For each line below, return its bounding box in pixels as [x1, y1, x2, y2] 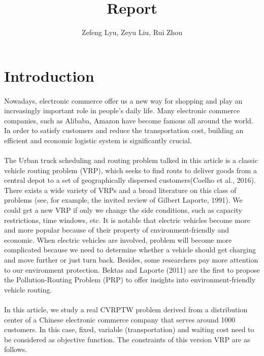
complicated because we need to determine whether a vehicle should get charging [4, 244, 256, 255]
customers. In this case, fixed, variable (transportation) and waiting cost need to [4, 324, 254, 335]
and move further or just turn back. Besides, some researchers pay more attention [4, 254, 258, 265]
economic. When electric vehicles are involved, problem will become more [4, 234, 232, 245]
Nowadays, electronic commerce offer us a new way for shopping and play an [4, 95, 243, 106]
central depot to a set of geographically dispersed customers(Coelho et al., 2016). [4, 175, 256, 185]
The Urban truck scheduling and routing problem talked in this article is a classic [4, 155, 258, 166]
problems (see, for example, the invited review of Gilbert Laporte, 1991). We [4, 195, 243, 205]
